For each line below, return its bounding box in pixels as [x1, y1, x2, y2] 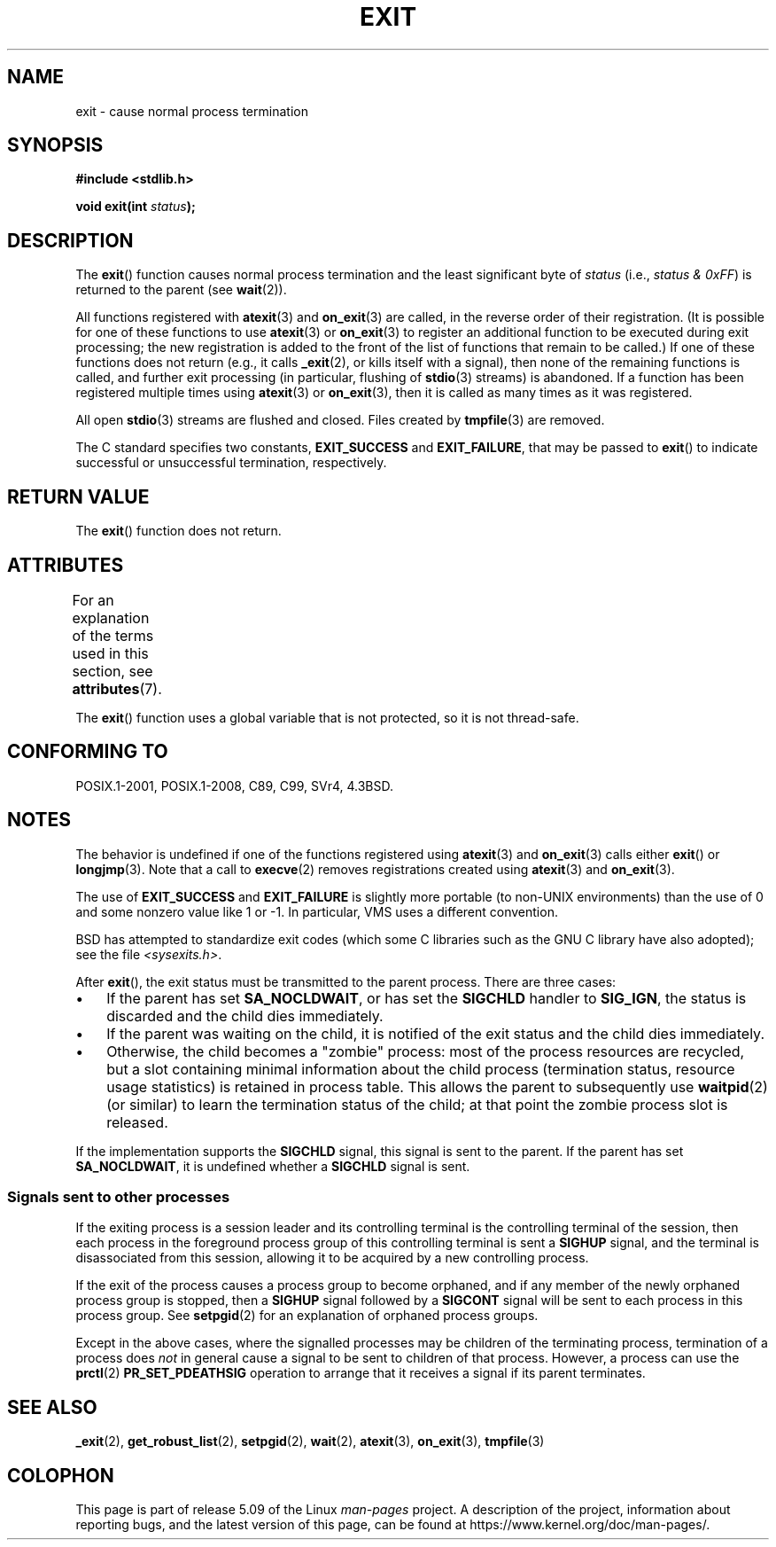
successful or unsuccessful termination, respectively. [75, 455, 387, 471]
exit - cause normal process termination [75, 103, 308, 119]
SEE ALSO [7, 1395, 97, 1418]
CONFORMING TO [7, 740, 168, 763]
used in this [72, 644, 149, 662]
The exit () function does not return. [75, 523, 282, 539]
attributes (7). [72, 679, 162, 698]
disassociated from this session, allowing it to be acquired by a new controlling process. [75, 1250, 589, 1266]
